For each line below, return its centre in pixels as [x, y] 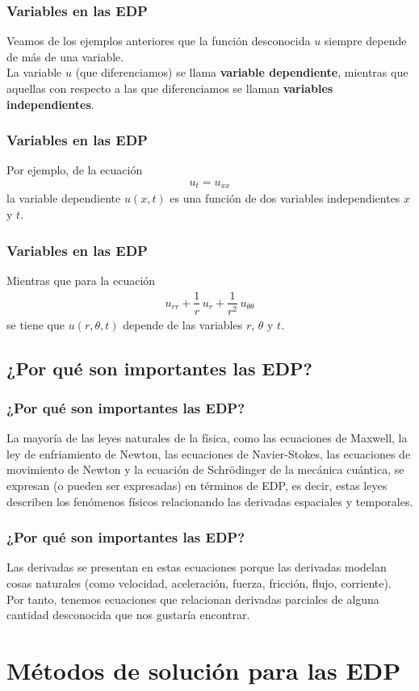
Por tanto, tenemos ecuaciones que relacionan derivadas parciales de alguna [193, 599]
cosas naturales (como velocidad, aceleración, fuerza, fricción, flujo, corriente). [199, 582]
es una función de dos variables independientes [285, 198]
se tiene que [36, 324]
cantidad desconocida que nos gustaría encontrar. [128, 615]
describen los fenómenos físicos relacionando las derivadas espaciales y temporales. [210, 501]
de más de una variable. [65, 56]
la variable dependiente [64, 198]
